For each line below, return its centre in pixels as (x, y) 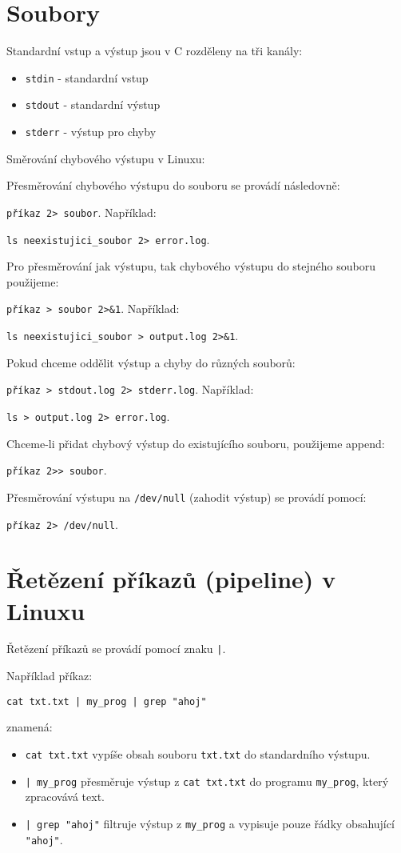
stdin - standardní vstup (87, 77)
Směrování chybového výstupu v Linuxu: (106, 158)
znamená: (30, 727)
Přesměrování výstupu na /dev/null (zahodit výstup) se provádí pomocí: (187, 497)
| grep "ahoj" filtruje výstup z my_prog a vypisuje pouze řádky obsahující (210, 823)
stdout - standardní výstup (93, 104)
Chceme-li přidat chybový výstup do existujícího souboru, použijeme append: (196, 443)
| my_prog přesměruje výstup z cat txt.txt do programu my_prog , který (207, 781)
